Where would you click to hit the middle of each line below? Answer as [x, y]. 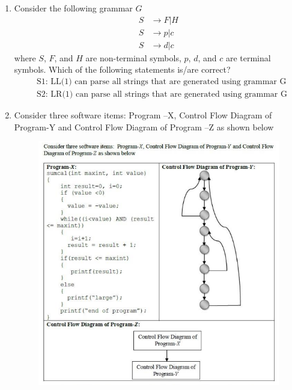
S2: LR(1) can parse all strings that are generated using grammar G [162, 94]
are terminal [248, 57]
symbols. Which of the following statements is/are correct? [122, 69]
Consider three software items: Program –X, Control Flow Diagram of [143, 114]
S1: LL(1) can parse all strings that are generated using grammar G [162, 81]
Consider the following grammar [73, 8]
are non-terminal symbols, [133, 57]
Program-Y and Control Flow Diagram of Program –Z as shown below [144, 126]
